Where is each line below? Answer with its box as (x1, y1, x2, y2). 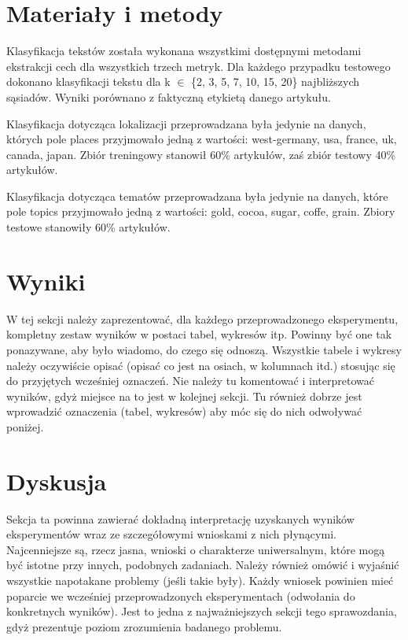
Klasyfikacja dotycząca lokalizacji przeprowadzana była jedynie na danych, (6, 115, 366, 131)
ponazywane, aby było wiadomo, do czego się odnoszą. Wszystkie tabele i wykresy (6, 341, 402, 357)
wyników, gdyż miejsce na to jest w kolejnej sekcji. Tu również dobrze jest (6, 387, 362, 404)
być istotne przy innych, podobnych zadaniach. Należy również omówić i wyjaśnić (6, 557, 399, 573)
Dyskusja (6, 464, 107, 497)
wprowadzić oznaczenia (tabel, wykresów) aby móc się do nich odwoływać (6, 403, 362, 420)
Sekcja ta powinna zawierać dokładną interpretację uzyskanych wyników (6, 510, 355, 527)
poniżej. (6, 418, 44, 435)
